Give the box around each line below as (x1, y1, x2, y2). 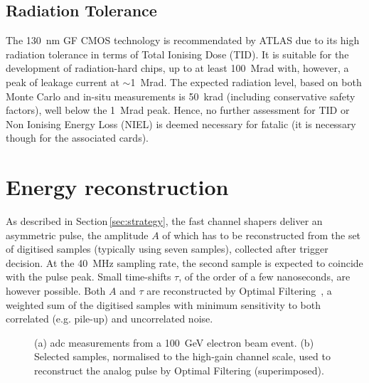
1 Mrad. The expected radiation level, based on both (130, 74, 362, 89)
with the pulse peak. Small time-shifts (6, 269, 171, 284)
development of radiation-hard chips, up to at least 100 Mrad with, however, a (6, 61, 349, 75)
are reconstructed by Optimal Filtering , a (146, 283, 332, 298)
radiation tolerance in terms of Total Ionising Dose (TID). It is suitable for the (6, 46, 349, 61)
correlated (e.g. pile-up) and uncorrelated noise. (6, 311, 213, 326)
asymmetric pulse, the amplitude (6, 227, 149, 242)
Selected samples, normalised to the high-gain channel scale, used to (34, 349, 331, 364)
